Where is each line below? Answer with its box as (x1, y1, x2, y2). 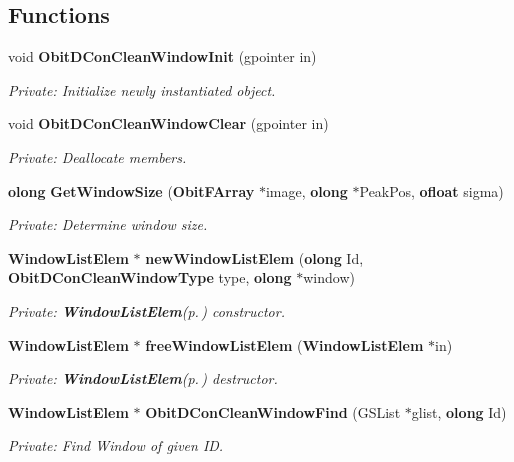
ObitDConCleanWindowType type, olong (8, 267, 292, 288)
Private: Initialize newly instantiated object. (8, 79, 276, 100)
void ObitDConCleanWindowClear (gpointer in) (8, 113, 329, 134)
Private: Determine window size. (8, 214, 208, 235)
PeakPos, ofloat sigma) (359, 180, 504, 201)
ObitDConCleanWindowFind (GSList (145, 401, 401, 422)
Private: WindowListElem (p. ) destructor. (8, 368, 278, 389)
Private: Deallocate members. (8, 146, 187, 167)
